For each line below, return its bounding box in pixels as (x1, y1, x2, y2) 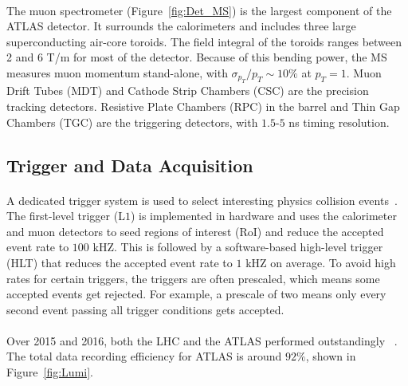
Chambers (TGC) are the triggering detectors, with (6, 113, 258, 130)
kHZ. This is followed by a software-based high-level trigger (92, 238, 383, 255)
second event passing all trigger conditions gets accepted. (6, 301, 284, 317)
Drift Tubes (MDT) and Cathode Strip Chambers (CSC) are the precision (6, 82, 369, 99)
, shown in (305, 348, 356, 364)
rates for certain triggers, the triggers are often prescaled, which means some (6, 270, 380, 286)
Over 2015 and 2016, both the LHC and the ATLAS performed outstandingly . (6, 332, 398, 349)
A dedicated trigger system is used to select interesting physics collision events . (6, 191, 398, 208)
